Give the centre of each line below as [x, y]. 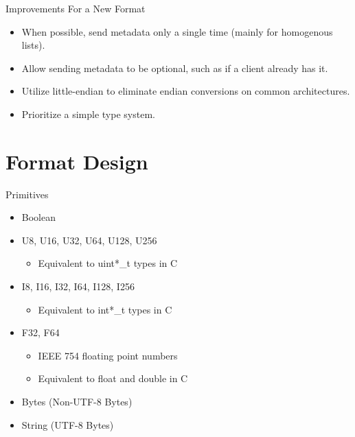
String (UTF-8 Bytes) [68, 424]
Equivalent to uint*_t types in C [108, 263]
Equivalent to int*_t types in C [105, 309]
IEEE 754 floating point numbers [108, 355]
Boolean [38, 217]
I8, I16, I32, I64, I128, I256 [78, 286]
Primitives [27, 194]
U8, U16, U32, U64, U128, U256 [89, 240]
